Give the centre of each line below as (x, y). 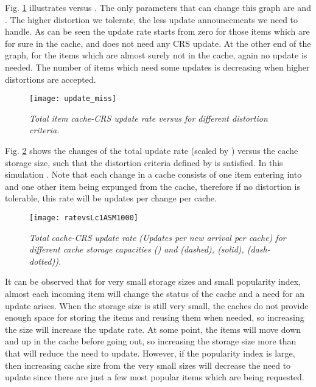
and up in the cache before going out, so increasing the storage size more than (151, 341)
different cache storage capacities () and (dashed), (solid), (137, 249)
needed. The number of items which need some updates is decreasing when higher (157, 67)
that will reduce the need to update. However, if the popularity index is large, (150, 353)
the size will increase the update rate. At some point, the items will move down (153, 329)
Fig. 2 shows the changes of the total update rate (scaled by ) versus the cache (152, 150)
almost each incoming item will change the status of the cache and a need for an (155, 293)
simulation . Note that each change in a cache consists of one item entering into (153, 174)
